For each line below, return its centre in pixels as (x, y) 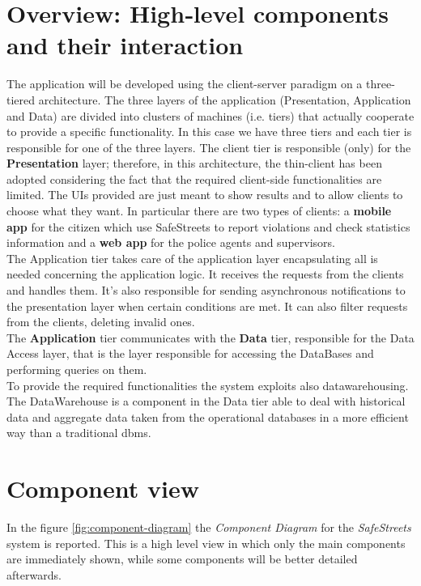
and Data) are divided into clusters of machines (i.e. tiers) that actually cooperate (210, 115)
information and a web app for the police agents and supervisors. (171, 242)
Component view (103, 488)
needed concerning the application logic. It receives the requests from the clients (205, 274)
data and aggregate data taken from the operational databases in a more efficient (208, 416)
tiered (21, 99)
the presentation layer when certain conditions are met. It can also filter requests (207, 306)
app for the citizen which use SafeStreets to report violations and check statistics (208, 226)
